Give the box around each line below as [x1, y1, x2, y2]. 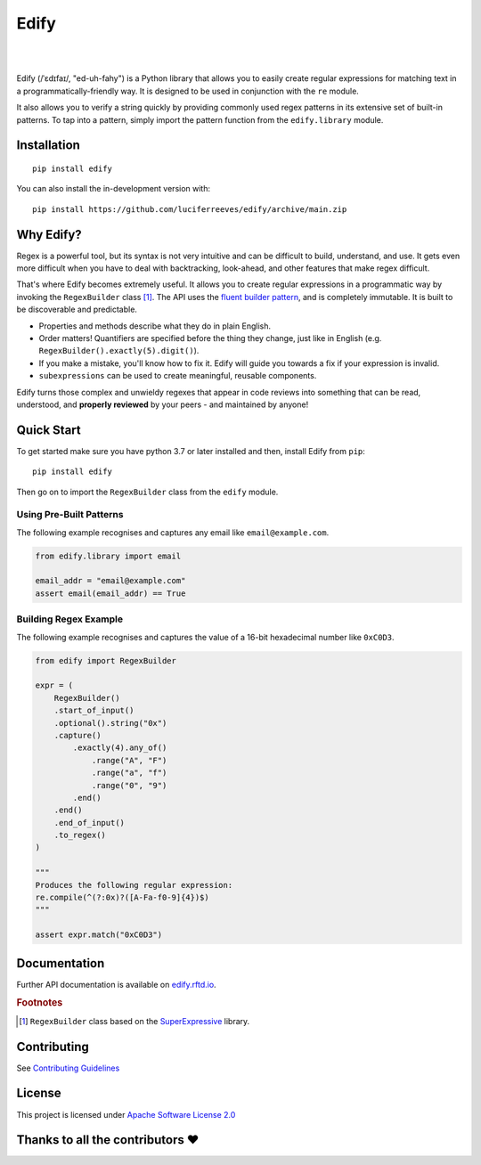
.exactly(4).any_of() [72, 743, 167, 753]
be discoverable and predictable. [16, 304, 138, 315]
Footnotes [16, 997, 63, 1009]
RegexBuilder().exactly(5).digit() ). [38, 346, 200, 356]
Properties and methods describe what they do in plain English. [38, 321, 272, 331]
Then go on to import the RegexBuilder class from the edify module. [16, 486, 279, 497]
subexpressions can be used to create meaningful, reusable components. [38, 371, 317, 381]
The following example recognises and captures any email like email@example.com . [16, 526, 330, 538]
